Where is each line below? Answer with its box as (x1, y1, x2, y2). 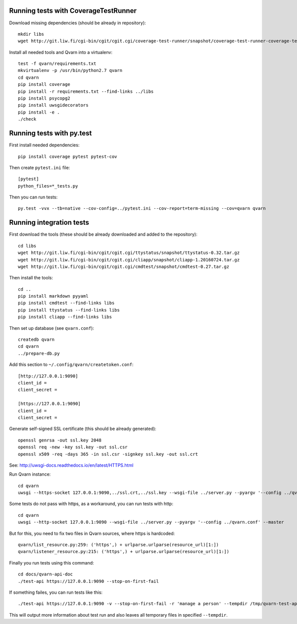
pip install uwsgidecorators (18, 102, 89, 108)
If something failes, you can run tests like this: (9, 589, 103, 595)
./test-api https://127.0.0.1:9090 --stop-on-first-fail (18, 578, 159, 584)
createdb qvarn (18, 337, 55, 342)
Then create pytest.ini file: (9, 164, 70, 171)
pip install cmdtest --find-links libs (18, 300, 115, 306)
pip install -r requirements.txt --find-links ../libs (18, 88, 154, 94)
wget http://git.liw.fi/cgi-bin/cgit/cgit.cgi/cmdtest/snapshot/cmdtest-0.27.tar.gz (18, 263, 230, 269)
